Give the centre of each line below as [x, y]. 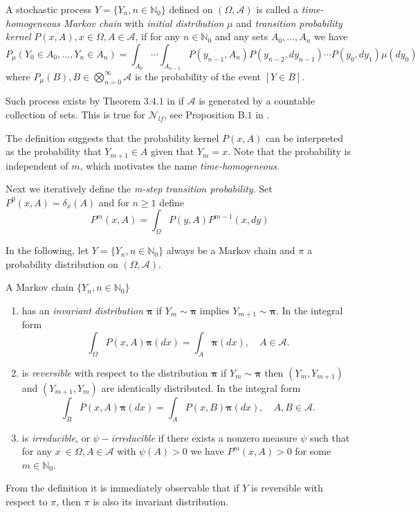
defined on [191, 9]
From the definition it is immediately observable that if [122, 488]
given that [173, 151]
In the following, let [47, 250]
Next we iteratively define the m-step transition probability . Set [139, 189]
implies [214, 310]
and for [114, 202]
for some [313, 451]
